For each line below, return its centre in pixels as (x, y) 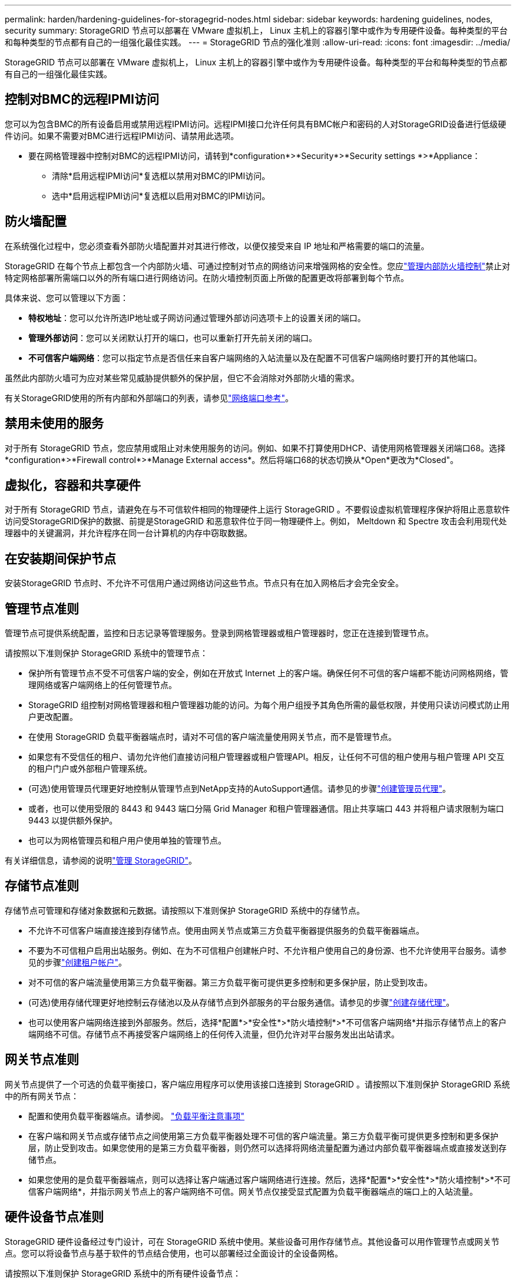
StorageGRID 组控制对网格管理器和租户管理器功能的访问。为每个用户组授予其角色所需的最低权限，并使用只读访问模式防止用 (269, 705)
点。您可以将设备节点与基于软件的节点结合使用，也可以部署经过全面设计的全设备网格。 (174, 1253)
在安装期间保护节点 (60, 558)
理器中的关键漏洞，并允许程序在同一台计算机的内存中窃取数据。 (128, 533)
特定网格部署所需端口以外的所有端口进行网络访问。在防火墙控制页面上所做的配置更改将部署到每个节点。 (207, 277)
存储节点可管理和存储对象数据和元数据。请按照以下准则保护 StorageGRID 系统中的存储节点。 (185, 910)
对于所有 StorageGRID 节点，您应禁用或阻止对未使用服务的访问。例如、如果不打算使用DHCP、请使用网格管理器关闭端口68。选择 (255, 448)
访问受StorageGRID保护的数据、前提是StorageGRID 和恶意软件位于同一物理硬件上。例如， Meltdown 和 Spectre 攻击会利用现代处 (256, 521)
